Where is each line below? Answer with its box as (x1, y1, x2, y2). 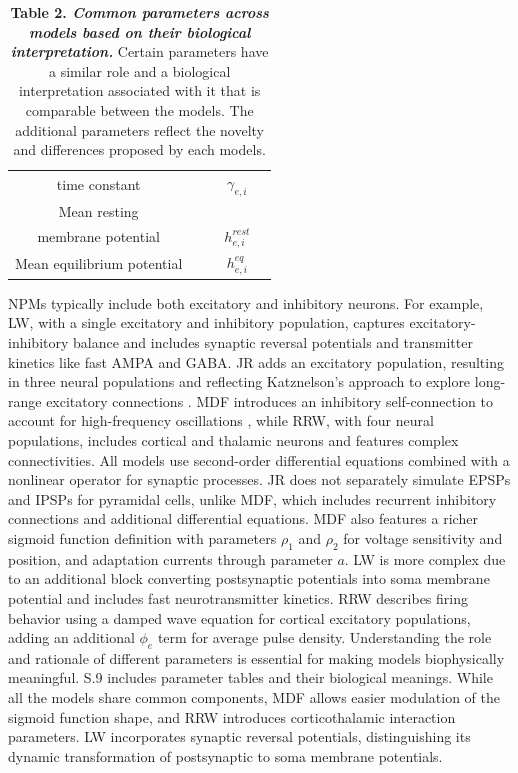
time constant (56, 174, 141, 195)
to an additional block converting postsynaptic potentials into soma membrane (8, 568, 490, 589)
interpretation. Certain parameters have (10, 41, 269, 62)
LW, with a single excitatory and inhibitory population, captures (8, 312, 405, 333)
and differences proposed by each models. (13, 139, 266, 160)
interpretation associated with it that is (18, 80, 261, 101)
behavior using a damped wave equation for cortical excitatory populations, (8, 607, 471, 628)
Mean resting (58, 201, 139, 222)
